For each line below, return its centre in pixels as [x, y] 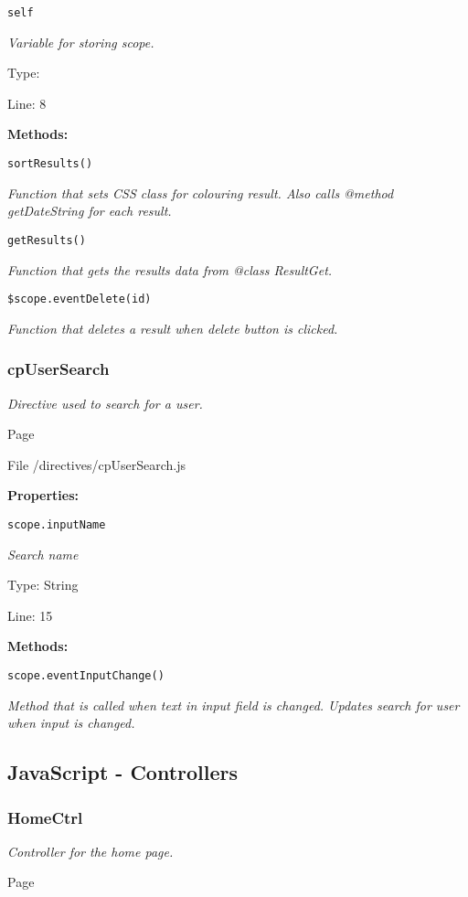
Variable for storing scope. [81, 42]
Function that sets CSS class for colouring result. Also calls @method [201, 192]
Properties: [43, 495]
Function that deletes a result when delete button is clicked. [173, 328]
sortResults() [50, 164]
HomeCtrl [45, 817]
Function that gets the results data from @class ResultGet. [170, 269]
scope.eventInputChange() [86, 676]
